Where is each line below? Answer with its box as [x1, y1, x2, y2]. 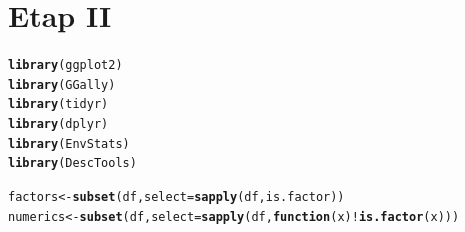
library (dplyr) [8, 117, 109, 132]
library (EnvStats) [8, 136, 130, 151]
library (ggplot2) [8, 58, 123, 73]
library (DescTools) [8, 156, 137, 171]
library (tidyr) [8, 97, 109, 112]
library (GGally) [8, 77, 116, 92]
